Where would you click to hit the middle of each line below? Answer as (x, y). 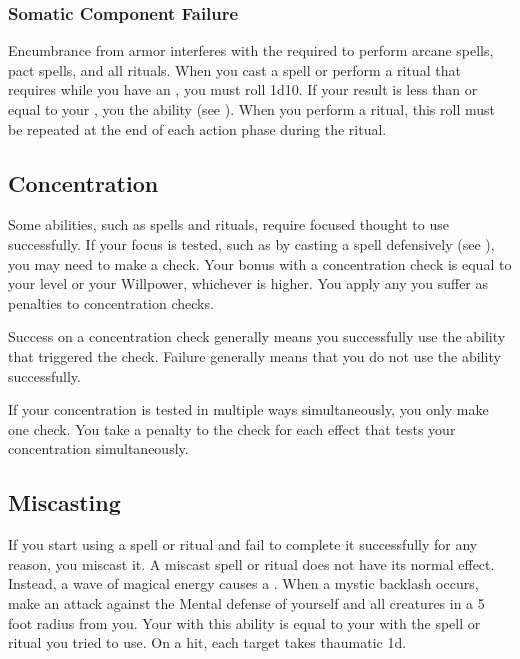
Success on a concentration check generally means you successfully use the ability (257, 336)
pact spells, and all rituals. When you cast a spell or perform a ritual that (234, 69)
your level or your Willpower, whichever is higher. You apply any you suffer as (248, 283)
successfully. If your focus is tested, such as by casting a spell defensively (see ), (251, 243)
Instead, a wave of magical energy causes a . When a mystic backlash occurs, (243, 583)
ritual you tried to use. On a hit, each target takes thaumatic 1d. (207, 642)
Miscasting (64, 502)
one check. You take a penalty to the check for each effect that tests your (232, 428)
